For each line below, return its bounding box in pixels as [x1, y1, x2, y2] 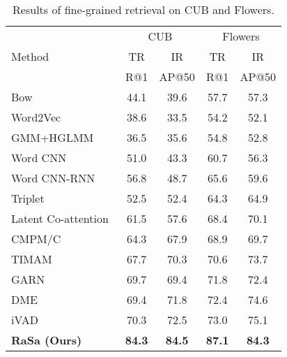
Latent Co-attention [11, 210, 109, 226]
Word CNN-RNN [11, 170, 95, 186]
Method [11, 48, 49, 64]
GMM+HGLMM [11, 129, 94, 145]
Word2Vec [11, 109, 61, 125]
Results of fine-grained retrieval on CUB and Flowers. [13, 1, 274, 17]
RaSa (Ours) [11, 332, 82, 348]
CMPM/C [11, 231, 61, 247]
